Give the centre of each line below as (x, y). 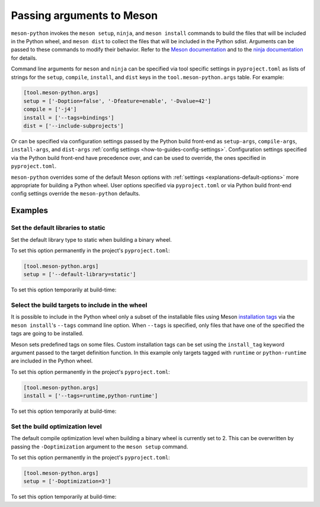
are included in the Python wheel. (52, 361)
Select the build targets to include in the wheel (79, 305)
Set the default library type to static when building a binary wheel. (91, 239)
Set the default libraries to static (58, 228)
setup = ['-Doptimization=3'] (67, 482)
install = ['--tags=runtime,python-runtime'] (91, 396)
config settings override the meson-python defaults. (76, 194)
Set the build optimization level (56, 426)
